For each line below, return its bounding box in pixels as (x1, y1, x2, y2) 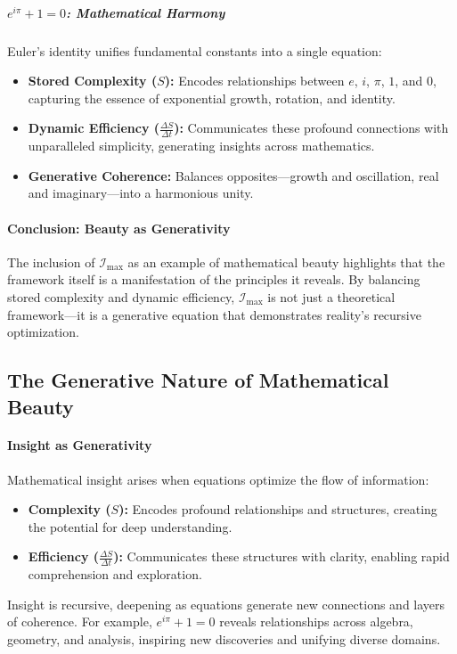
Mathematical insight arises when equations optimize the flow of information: (7, 470, 429, 488)
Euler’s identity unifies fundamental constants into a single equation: (7, 41, 382, 60)
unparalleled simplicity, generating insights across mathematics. (28, 136, 375, 155)
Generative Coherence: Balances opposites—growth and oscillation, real (28, 166, 439, 184)
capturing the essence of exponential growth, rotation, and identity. (28, 88, 396, 107)
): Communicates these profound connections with (174, 119, 449, 137)
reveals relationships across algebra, (219, 612, 413, 631)
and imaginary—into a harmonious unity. (28, 184, 254, 202)
